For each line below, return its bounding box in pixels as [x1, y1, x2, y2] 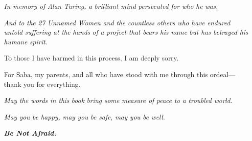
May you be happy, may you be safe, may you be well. [4, 111, 165, 121]
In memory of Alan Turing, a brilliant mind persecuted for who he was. [4, 1, 218, 11]
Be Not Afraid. [4, 128, 57, 138]
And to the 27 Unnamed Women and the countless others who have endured [4, 17, 230, 27]
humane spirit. [4, 36, 47, 46]
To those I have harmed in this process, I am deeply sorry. [4, 53, 179, 63]
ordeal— [210, 69, 235, 79]
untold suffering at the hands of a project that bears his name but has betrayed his [4, 27, 248, 37]
